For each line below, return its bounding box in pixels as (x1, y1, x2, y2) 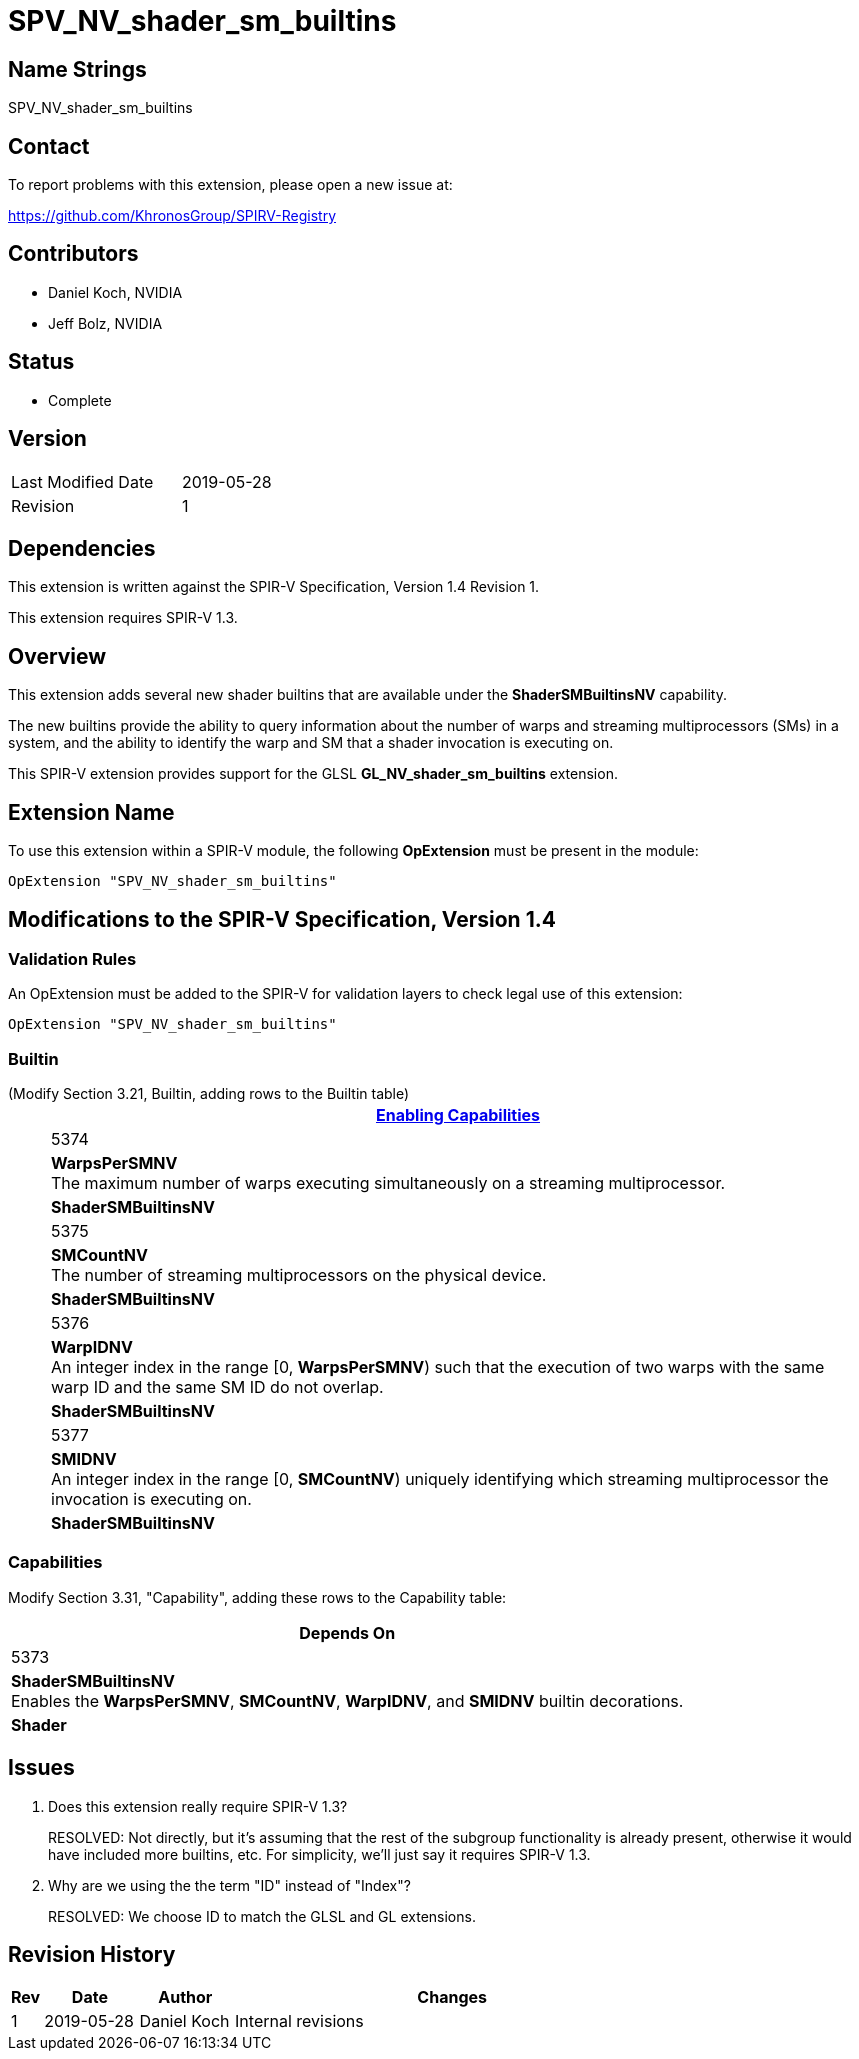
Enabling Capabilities (375, 1105, 541, 1126)
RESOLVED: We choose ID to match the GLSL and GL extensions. (48, 1907, 476, 1925)
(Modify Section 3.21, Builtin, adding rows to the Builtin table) (8, 1085, 410, 1103)
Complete (48, 391, 112, 409)
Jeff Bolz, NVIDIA (48, 314, 163, 332)
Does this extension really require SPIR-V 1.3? (48, 1797, 348, 1815)
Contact (8, 133, 90, 159)
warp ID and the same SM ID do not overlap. (51, 1377, 384, 1398)
